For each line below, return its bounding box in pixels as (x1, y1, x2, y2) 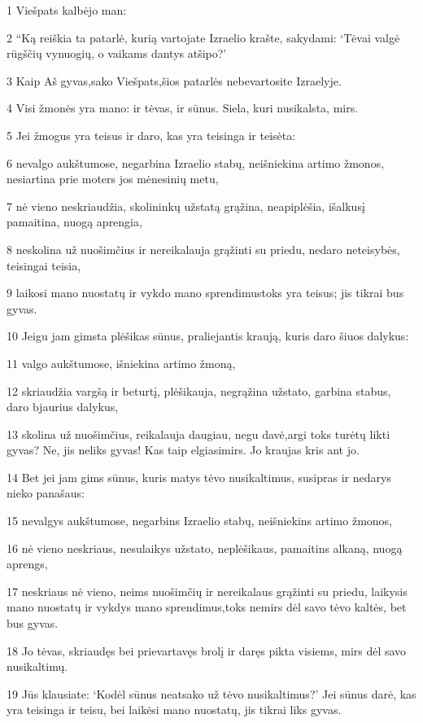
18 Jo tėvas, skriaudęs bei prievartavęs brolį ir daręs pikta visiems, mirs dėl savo (7, 642, 407, 659)
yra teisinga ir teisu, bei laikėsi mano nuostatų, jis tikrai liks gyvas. (7, 701, 342, 718)
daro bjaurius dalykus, (7, 398, 119, 415)
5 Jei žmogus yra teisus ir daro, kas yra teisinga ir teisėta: (7, 126, 296, 143)
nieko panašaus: (7, 484, 85, 502)
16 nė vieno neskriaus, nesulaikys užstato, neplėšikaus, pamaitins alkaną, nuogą (7, 539, 403, 556)
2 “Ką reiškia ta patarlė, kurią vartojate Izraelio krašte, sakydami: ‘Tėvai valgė (7, 28, 400, 46)
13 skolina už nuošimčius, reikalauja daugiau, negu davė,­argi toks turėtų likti (7, 425, 390, 442)
